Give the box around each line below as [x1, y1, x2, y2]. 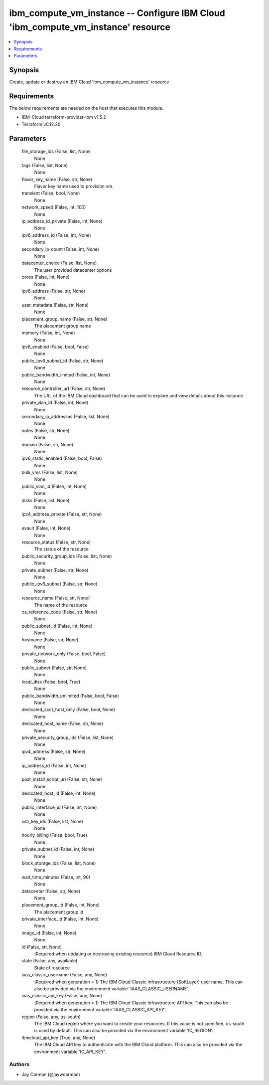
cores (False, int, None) [21, 274, 70, 280]
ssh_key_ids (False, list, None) [21, 818, 83, 824]
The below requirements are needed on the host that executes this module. [9, 105, 164, 111]
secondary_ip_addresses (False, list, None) [21, 413, 110, 419]
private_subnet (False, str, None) [21, 567, 89, 573]
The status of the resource [34, 546, 89, 552]
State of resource [34, 965, 70, 971]
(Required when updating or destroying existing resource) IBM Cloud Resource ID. [34, 951, 203, 957]
